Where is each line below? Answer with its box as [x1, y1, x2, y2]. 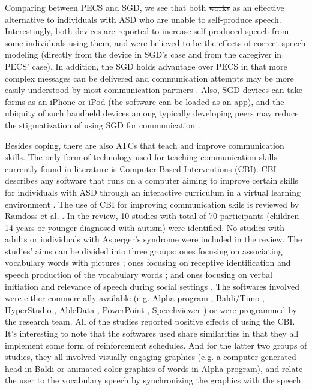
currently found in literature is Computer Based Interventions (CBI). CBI [5, 162, 277, 175]
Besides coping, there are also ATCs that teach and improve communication [5, 139, 284, 151]
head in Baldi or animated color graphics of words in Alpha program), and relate [5, 362, 303, 374]
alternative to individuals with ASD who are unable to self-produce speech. [5, 13, 281, 25]
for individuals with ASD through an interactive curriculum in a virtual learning [5, 185, 301, 198]
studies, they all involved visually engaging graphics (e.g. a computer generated [5, 350, 296, 363]
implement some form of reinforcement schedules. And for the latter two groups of [5, 338, 307, 351]
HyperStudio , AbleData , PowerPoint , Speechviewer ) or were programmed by [5, 303, 297, 316]
